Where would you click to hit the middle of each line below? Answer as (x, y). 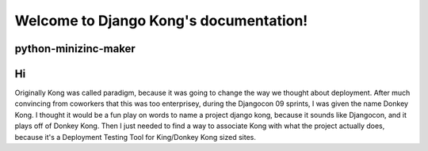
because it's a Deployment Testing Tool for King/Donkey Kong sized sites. (136, 137)
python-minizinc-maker (75, 49)
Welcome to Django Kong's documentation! (161, 21)
